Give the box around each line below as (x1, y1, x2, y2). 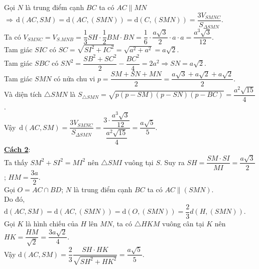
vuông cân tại (162, 218, 204, 228)
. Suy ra (160, 157, 185, 167)
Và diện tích (4, 89, 42, 99)
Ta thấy (4, 157, 28, 167)
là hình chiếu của (26, 218, 78, 228)
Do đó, (4, 194, 25, 204)
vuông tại (124, 157, 154, 167)
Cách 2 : (4, 144, 31, 155)
